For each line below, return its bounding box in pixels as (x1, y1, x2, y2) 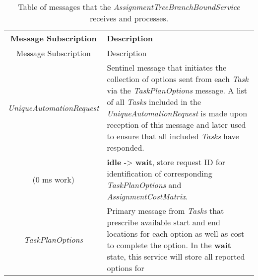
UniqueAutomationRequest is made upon (107, 107, 248, 119)
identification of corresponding (107, 168, 212, 179)
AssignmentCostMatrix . (107, 190, 188, 202)
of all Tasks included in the (107, 96, 201, 107)
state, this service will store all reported (107, 251, 245, 262)
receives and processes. (89, 12, 169, 24)
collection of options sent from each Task (107, 73, 249, 85)
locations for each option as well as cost (107, 228, 245, 239)
